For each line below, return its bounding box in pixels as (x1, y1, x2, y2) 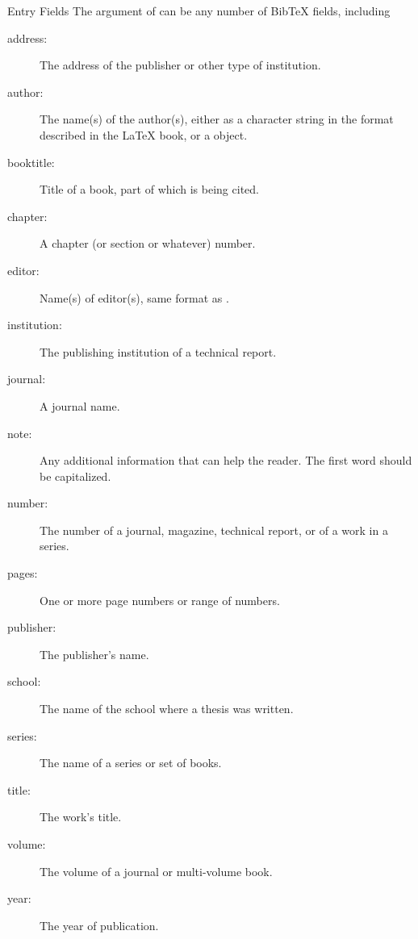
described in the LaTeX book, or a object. (40, 126, 248, 143)
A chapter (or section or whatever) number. (40, 235, 256, 252)
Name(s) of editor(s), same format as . (40, 289, 229, 306)
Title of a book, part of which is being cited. (40, 181, 259, 198)
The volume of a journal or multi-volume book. (40, 862, 273, 879)
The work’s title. (40, 808, 122, 825)
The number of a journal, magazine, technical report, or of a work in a (40, 521, 388, 538)
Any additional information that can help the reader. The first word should (40, 452, 412, 469)
